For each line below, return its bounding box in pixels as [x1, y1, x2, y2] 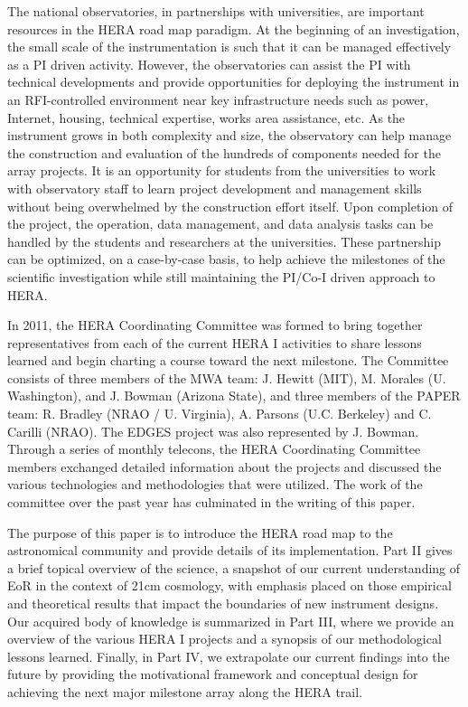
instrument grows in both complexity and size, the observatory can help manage [7, 126, 452, 145]
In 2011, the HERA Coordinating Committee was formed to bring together [7, 316, 423, 335]
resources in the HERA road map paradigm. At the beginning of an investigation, [7, 19, 460, 38]
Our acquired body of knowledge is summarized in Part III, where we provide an [7, 611, 454, 630]
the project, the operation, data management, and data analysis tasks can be [7, 214, 434, 233]
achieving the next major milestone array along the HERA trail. [7, 682, 363, 701]
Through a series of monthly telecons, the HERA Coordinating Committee [7, 439, 421, 458]
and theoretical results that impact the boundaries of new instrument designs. [7, 594, 439, 612]
